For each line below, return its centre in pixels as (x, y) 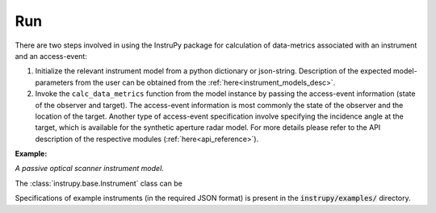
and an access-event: (51, 56)
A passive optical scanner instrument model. (90, 169)
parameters (55, 82)
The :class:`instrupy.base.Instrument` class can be (99, 183)
